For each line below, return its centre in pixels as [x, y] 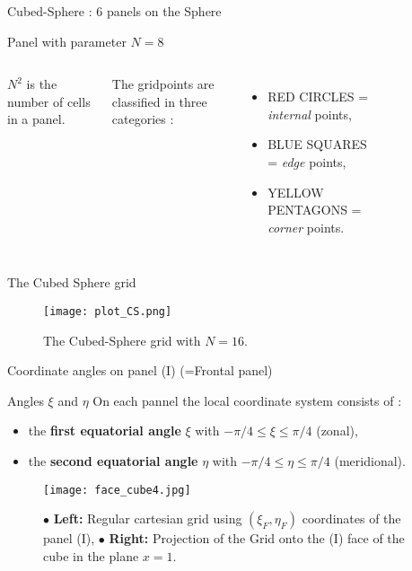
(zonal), [337, 430]
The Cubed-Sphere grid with [122, 340]
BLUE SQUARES [317, 144]
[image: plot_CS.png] [108, 311]
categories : [143, 119]
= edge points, [307, 161]
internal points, [310, 114]
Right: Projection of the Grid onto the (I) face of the [257, 538]
